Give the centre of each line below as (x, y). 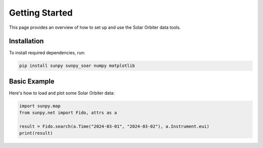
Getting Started (41, 13)
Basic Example (32, 81)
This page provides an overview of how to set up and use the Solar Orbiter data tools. (95, 27)
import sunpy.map (40, 106)
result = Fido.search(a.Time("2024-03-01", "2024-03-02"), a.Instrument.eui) (114, 127)
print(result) (36, 133)
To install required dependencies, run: (47, 53)
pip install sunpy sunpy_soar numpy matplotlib (77, 66)
